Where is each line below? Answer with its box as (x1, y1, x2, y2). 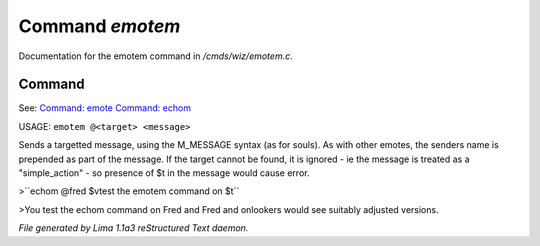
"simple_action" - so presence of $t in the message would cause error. (18, 167, 310, 179)
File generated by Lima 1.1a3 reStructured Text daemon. (18, 222, 249, 234)
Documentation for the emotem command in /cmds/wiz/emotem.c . (18, 50, 294, 62)
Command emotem (18, 15, 181, 37)
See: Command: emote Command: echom (18, 102, 192, 114)
